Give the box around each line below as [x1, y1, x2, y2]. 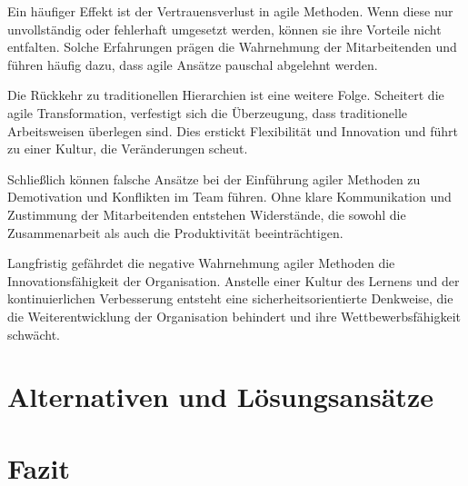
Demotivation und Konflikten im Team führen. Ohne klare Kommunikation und [7, 187, 452, 206]
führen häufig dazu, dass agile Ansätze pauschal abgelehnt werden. [7, 55, 378, 74]
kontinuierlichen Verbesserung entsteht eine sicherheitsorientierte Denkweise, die [7, 289, 453, 308]
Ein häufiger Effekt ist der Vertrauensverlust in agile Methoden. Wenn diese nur [7, 2, 453, 20]
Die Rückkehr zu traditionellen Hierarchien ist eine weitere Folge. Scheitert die [7, 85, 444, 104]
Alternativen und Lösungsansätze [7, 378, 433, 415]
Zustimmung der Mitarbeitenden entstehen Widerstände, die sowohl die [7, 204, 406, 223]
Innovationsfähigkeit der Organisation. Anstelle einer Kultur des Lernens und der [7, 271, 460, 290]
